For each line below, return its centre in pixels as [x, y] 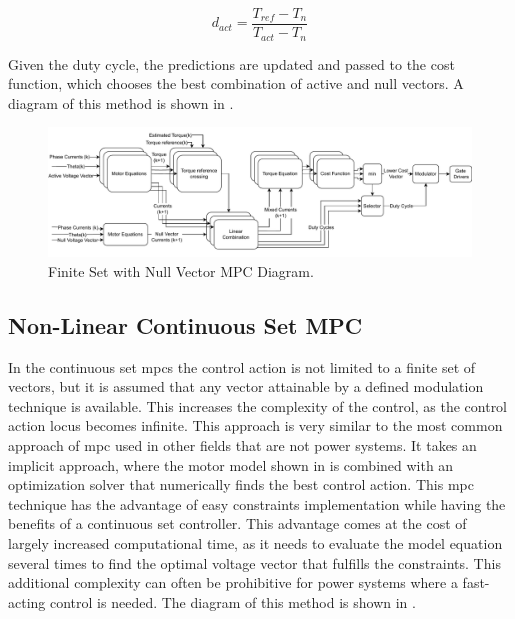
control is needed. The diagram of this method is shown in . [232, 601]
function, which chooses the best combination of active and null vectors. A [236, 83]
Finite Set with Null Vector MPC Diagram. [181, 270]
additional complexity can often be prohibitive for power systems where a [233, 582]
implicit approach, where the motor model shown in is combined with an [231, 464]
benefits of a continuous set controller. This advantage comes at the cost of [237, 523]
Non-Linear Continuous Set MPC [185, 324]
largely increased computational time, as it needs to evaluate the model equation [255, 543]
